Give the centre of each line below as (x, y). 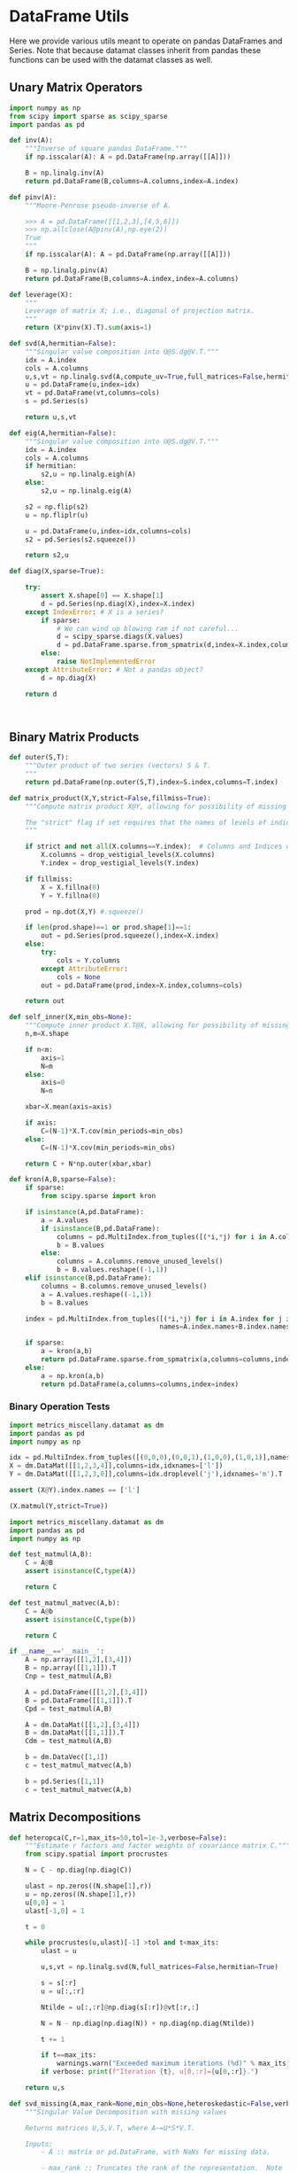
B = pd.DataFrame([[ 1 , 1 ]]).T (79, 1700)
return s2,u (47, 556)
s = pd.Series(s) (57, 401)
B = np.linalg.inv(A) (65, 173)
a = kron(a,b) (67, 1351)
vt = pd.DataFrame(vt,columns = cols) (93, 393)
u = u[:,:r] (63, 1991)
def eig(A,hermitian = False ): (63, 433)
